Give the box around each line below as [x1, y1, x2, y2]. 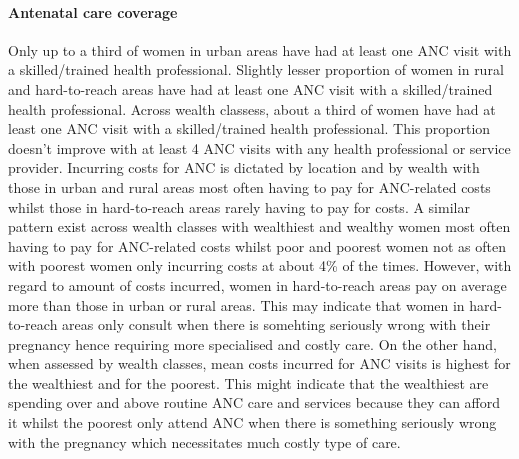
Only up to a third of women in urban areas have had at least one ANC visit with [8, 39, 512, 60]
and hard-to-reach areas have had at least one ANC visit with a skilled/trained [8, 78, 493, 99]
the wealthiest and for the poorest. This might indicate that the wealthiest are [8, 372, 489, 393]
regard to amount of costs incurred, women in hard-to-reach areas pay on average [8, 274, 507, 295]
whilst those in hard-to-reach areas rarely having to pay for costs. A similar [8, 196, 470, 217]
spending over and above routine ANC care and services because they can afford [8, 392, 501, 413]
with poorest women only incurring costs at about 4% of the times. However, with [8, 255, 512, 276]
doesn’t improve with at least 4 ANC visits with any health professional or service [8, 137, 511, 158]
